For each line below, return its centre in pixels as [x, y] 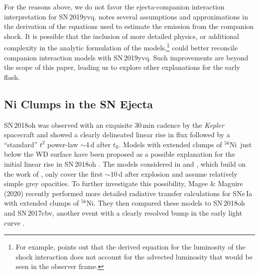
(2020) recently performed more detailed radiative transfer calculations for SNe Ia [128, 193]
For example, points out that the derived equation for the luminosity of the [130, 247]
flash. [12, 77]
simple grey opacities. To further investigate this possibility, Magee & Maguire [124, 183]
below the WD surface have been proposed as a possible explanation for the [120, 154]
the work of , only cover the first [54, 173]
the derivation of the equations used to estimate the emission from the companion [129, 26]
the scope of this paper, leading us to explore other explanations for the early [122, 67]
